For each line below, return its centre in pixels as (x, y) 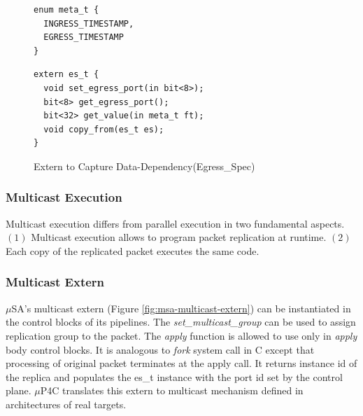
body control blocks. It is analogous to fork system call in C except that (160, 349)
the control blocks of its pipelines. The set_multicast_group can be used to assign (181, 322)
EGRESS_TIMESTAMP (84, 37)
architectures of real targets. (66, 404)
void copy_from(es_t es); (104, 129)
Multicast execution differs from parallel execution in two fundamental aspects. (175, 223)
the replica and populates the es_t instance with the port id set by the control (174, 376)
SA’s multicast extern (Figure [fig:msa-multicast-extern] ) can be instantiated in (181, 308)
